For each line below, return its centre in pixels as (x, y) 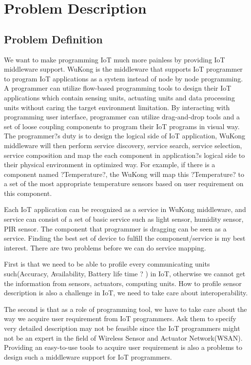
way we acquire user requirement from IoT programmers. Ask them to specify (120, 318)
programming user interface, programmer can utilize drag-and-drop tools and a (122, 117)
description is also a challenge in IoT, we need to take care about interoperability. (126, 293)
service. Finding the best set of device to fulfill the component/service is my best (125, 238)
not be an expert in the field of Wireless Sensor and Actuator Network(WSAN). (123, 337)
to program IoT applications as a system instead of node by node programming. (124, 78)
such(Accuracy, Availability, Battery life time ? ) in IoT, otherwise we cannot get (125, 274)
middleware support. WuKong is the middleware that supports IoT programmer (123, 69)
